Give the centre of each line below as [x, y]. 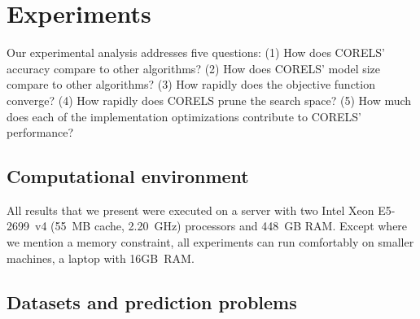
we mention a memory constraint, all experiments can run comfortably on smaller [210, 242]
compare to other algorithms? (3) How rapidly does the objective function [191, 84]
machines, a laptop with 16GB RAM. [101, 258]
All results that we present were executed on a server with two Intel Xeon [190, 210]
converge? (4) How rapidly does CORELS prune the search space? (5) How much [209, 100]
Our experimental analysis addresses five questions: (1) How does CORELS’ [196, 52]
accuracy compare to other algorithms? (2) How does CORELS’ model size [194, 68]
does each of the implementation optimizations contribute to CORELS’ [184, 116]
